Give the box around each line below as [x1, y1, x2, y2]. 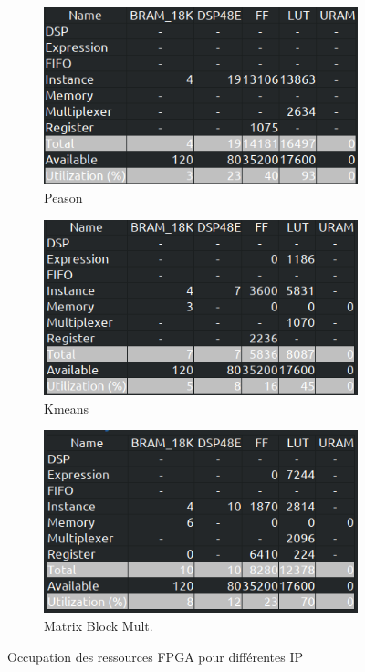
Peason [44, 187, 83, 206]
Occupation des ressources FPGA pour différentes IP [7, 646, 303, 666]
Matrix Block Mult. [44, 616, 153, 635]
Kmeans [44, 398, 89, 417]
